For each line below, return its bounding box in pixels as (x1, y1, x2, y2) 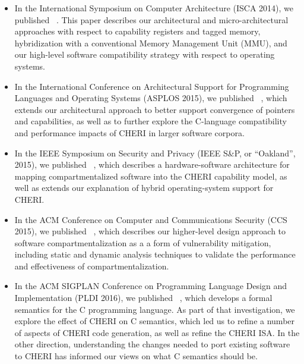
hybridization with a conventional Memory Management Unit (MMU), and (14, 36, 287, 49)
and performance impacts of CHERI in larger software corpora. (14, 126, 245, 139)
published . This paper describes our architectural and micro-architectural (14, 13, 289, 26)
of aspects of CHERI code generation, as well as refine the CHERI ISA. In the (14, 326, 300, 338)
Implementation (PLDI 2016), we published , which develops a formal (14, 291, 273, 304)
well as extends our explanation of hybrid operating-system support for (14, 181, 274, 194)
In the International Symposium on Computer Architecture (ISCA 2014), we (14, 2, 294, 14)
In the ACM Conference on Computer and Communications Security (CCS (14, 213, 287, 225)
